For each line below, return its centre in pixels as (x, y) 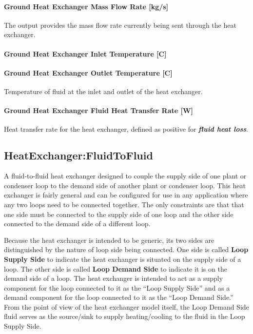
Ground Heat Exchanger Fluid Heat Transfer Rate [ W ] (99, 110)
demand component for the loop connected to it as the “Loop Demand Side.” (119, 297)
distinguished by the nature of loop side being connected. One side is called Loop (126, 249)
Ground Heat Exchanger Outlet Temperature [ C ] (88, 72)
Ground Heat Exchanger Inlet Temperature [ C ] (85, 53)
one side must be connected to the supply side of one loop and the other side (119, 214)
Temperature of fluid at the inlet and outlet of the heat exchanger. (103, 91)
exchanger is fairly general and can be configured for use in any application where (126, 195)
